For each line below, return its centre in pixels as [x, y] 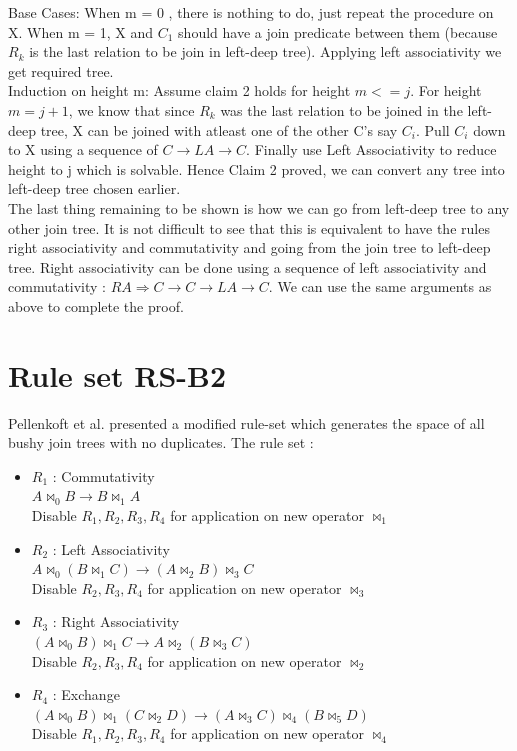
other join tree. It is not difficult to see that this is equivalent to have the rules [249, 227]
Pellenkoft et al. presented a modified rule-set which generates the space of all [246, 422]
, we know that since [131, 109]
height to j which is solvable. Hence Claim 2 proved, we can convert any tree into [256, 168]
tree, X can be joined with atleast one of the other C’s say [219, 129]
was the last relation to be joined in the [341, 109]
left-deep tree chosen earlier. [94, 188]
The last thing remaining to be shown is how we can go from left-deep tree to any [259, 207]
